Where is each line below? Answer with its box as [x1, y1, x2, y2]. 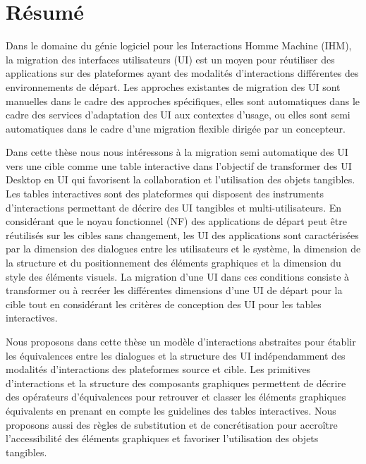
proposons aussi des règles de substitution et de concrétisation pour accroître [6, 417, 338, 432]
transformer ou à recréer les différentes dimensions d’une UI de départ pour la [6, 283, 343, 298]
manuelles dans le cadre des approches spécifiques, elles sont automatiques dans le [6, 93, 360, 108]
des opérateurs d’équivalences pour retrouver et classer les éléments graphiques [6, 389, 346, 404]
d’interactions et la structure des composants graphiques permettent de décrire [6, 375, 346, 390]
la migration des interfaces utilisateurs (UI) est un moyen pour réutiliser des [6, 51, 335, 66]
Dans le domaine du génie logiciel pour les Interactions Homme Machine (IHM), [6, 38, 352, 53]
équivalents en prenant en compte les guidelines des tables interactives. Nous [6, 403, 336, 417]
